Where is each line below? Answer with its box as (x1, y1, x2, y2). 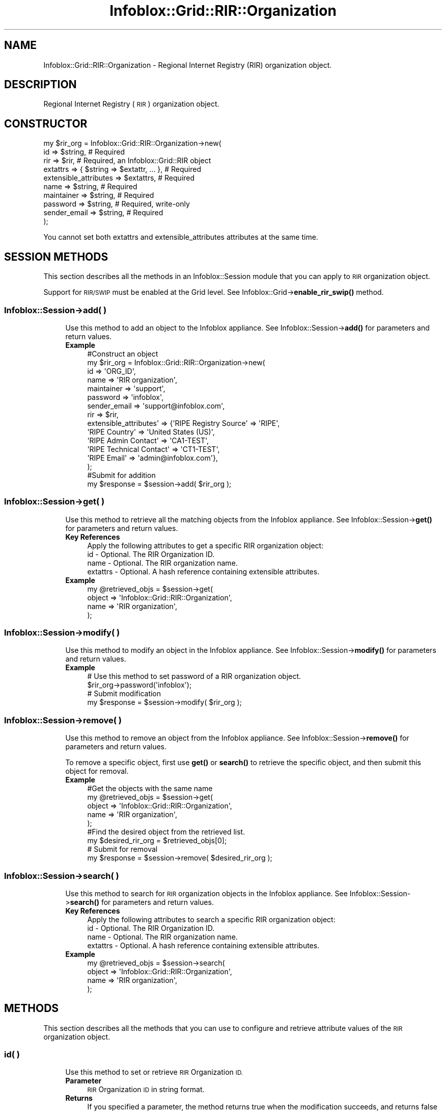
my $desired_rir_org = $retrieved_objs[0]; (87, 836, 227, 845)
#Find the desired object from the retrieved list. (87, 827, 245, 837)
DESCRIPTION (4, 78, 77, 91)
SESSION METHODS (4, 250, 108, 263)
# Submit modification (87, 689, 161, 698)
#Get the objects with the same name (87, 784, 213, 793)
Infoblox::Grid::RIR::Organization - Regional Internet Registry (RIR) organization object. (43, 60, 332, 69)
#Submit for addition (87, 470, 156, 479)
